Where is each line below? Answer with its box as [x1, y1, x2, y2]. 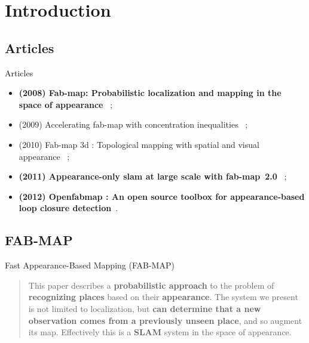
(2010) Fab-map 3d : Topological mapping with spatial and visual [19, 138, 259, 150]
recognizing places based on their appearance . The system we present [28, 291, 298, 303]
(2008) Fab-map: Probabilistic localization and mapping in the [19, 86, 282, 99]
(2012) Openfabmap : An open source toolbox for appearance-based [19, 190, 305, 202]
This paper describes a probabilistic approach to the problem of [28, 279, 274, 291]
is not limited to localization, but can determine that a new [28, 302, 261, 314]
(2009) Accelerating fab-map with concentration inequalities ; [19, 118, 248, 131]
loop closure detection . [19, 202, 118, 214]
